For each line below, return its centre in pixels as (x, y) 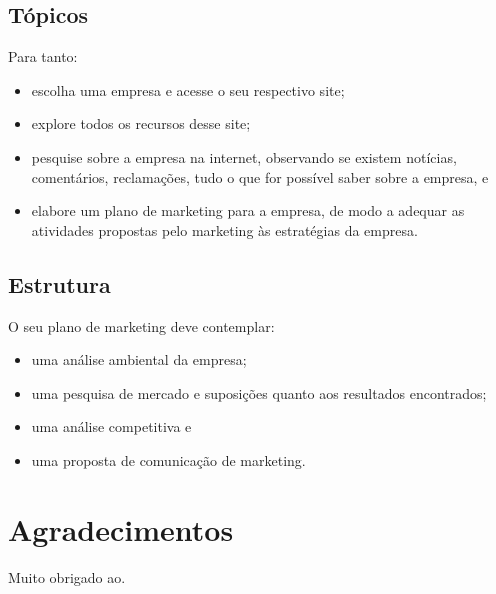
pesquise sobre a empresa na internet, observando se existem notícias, (244, 156)
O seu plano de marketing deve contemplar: (141, 325)
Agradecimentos (121, 528)
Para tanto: (43, 56)
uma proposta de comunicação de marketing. (168, 459)
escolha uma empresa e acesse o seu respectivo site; (188, 89)
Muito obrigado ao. (67, 576)
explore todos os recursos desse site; (141, 123)
